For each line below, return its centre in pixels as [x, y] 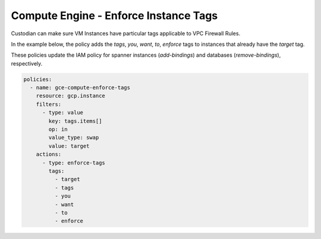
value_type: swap [74, 138]
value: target [69, 146]
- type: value [63, 113]
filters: [49, 104]
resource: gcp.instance [70, 96]
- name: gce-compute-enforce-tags [80, 88]
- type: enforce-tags [74, 163]
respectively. [27, 63]
